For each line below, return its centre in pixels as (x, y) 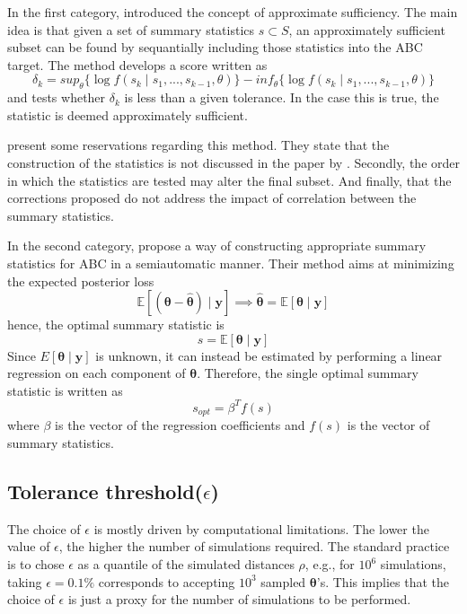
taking (25, 581)
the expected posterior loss (81, 281)
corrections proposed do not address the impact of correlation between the (212, 198)
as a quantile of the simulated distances (186, 564)
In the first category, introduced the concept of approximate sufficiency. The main (233, 12)
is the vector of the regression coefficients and (180, 425)
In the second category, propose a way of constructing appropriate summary (217, 246)
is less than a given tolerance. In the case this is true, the (282, 97)
